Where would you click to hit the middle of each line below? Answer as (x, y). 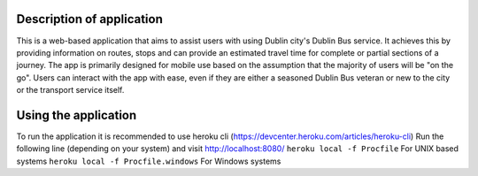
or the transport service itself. (70, 90)
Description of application (90, 19)
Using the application (77, 115)
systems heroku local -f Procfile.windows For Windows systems (149, 161)
